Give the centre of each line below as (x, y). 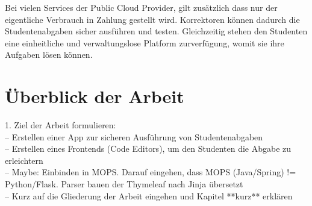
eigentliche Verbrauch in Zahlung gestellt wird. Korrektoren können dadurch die (152, 19)
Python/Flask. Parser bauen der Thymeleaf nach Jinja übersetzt (124, 184)
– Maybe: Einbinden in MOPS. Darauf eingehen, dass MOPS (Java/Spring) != (151, 172)
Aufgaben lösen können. (49, 55)
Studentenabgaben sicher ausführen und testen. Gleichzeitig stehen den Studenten (156, 31)
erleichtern (24, 160)
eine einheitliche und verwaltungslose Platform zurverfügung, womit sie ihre (145, 42)
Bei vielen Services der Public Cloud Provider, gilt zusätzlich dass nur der (141, 7)
